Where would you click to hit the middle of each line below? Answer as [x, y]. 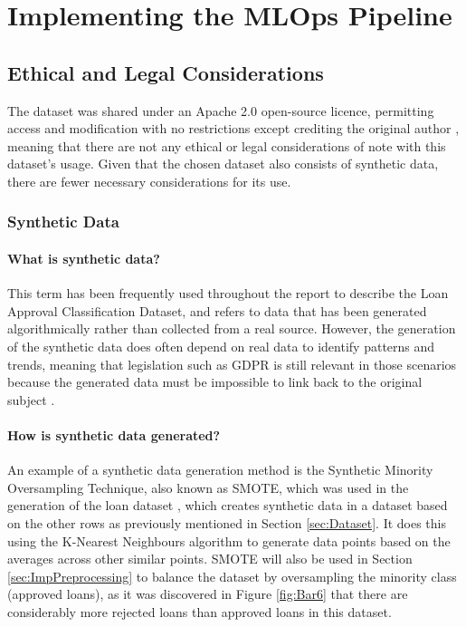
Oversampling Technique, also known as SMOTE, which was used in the [208, 487]
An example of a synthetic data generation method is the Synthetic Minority [220, 470]
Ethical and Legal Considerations [166, 72]
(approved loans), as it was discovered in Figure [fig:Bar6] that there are [208, 594]
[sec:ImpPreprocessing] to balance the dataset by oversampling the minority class [232, 576]
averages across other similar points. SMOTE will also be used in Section [210, 559]
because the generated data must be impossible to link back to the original [215, 382]
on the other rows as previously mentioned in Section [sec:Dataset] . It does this [227, 522]
